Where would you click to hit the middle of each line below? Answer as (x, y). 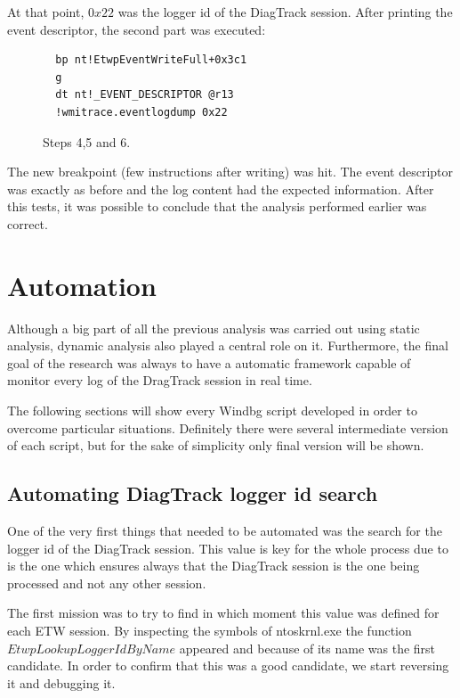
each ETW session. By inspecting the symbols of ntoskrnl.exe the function (210, 630)
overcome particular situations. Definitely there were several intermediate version (228, 427)
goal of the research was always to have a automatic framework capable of (209, 362)
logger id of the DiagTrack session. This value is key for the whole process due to (228, 548)
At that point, (46, 12)
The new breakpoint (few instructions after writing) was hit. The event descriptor (230, 172)
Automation (82, 285)
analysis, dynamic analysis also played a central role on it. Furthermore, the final (228, 345)
